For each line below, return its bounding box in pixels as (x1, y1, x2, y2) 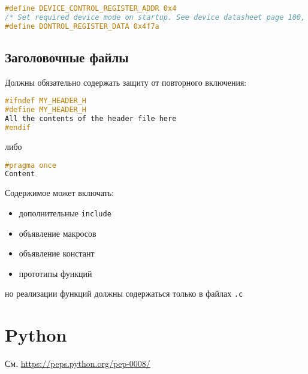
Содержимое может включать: (5, 186, 114, 199)
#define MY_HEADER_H (5, 105, 87, 114)
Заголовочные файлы (5, 48, 129, 67)
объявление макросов (19, 227, 96, 239)
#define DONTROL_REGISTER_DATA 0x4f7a (5, 22, 159, 31)
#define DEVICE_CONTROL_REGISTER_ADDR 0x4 (5, 4, 177, 13)
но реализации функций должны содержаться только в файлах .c (5, 287, 243, 300)
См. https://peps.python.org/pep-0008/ (5, 357, 150, 370)
